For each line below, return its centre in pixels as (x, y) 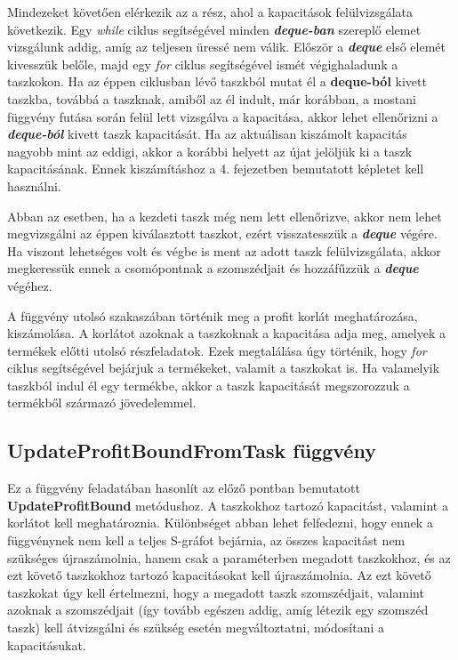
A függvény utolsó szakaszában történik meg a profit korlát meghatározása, (213, 315)
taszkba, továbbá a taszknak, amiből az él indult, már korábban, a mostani (212, 98)
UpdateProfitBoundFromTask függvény (192, 451)
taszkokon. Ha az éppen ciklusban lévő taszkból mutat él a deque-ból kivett (217, 81)
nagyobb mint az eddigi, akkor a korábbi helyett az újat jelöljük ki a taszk (210, 151)
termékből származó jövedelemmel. (102, 402)
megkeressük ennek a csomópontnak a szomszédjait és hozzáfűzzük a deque (213, 268)
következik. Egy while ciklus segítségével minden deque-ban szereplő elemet (214, 29)
